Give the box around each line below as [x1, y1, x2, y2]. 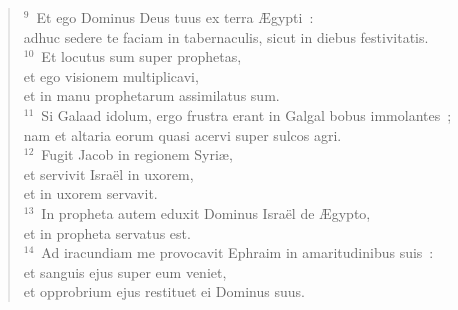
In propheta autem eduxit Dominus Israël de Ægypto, [41, 202, 371, 223]
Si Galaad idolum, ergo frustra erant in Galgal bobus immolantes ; [41, 104, 452, 125]
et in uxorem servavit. [23, 183, 158, 204]
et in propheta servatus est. [23, 222, 191, 243]
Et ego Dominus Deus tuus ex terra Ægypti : [36, 7, 314, 27]
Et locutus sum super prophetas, [41, 46, 242, 67]
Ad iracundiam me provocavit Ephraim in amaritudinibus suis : [41, 242, 434, 263]
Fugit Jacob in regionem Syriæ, [41, 144, 233, 165]
